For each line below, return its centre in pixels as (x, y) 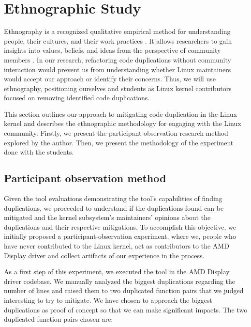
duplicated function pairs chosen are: (59, 319)
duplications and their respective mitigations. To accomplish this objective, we (120, 226)
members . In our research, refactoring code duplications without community (118, 59)
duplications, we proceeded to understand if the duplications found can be (114, 208)
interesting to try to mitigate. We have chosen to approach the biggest (108, 300)
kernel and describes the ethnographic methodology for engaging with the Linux (123, 123)
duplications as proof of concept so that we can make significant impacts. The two (126, 309)
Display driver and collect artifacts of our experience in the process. (104, 255)
